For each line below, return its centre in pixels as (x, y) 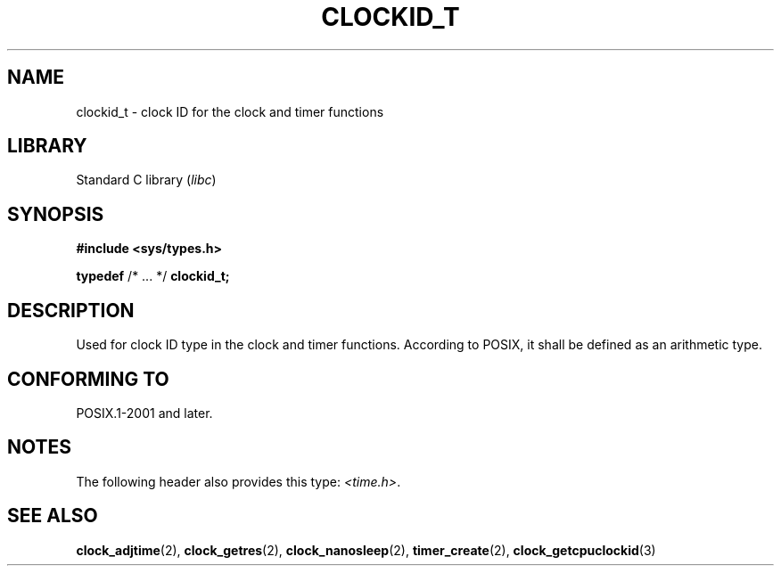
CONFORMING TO (88, 379)
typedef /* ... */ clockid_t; (153, 276)
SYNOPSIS (56, 214)
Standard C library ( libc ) (146, 180)
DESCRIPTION (71, 310)
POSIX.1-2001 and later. (144, 413)
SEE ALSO (53, 516)
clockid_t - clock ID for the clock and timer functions (230, 111)
